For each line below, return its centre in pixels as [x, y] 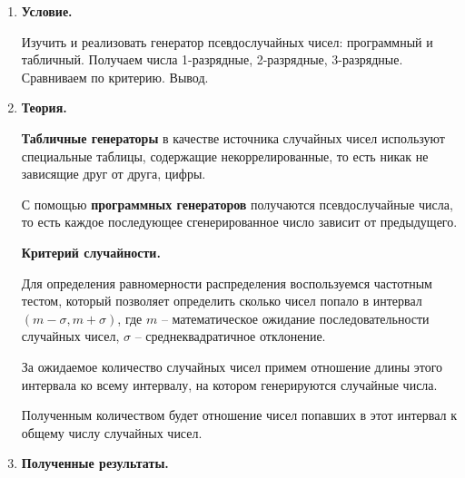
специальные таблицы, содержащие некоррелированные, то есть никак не [225, 156]
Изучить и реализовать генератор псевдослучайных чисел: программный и [227, 41]
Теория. [44, 107]
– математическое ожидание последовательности [295, 318]
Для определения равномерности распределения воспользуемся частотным [227, 283]
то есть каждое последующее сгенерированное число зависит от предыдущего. [239, 222]
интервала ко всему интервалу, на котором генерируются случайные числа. [229, 384]
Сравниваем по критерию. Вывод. [115, 77]
